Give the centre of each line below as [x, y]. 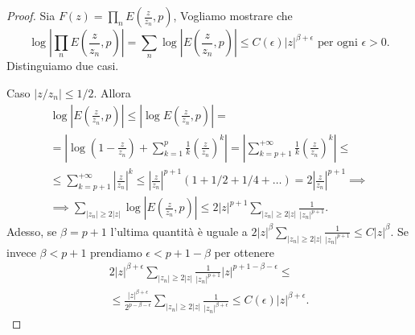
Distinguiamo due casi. [63, 66]
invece [21, 252]
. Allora [112, 92]
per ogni [337, 43]
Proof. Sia [31, 15]
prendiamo [116, 252]
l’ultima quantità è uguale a [179, 231]
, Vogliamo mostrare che [233, 15]
